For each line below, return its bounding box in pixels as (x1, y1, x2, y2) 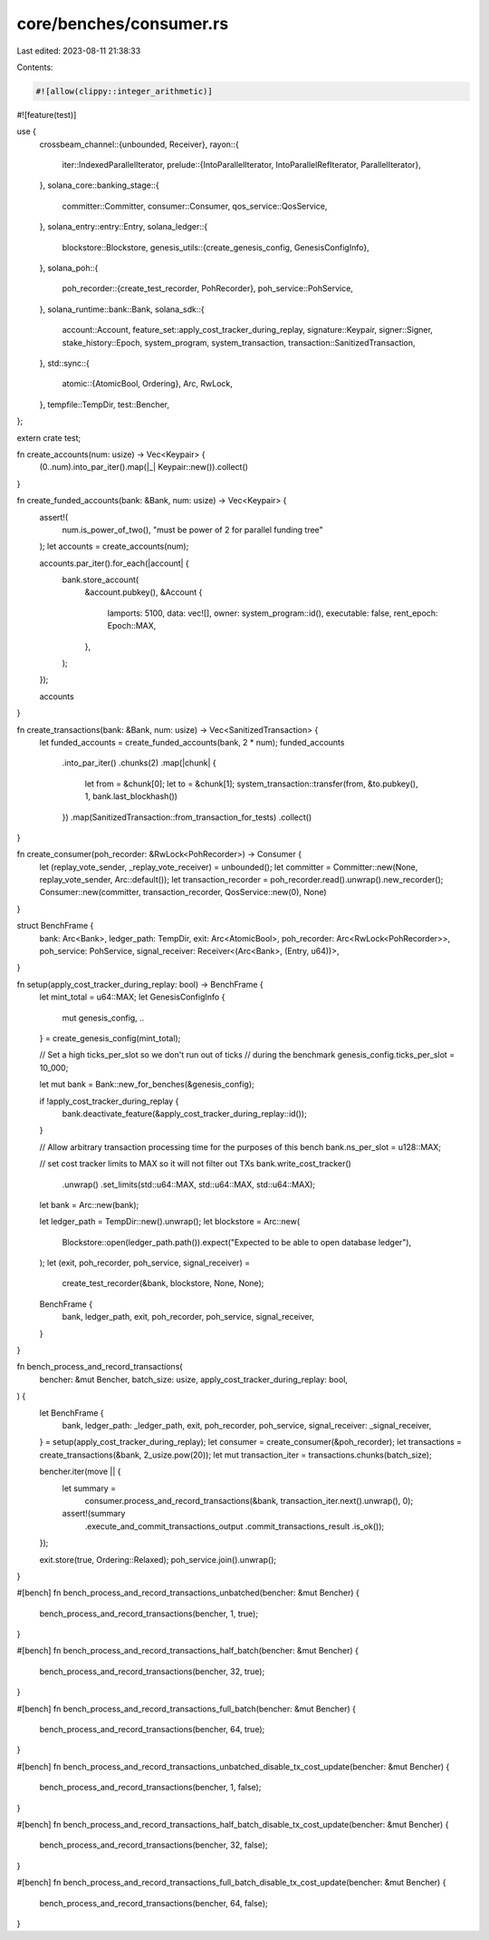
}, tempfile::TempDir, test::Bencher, (39, 399, 170, 410)
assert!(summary (62, 1508, 126, 1519)
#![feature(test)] (16, 109, 77, 120)
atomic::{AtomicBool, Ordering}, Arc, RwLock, (62, 378, 233, 389)
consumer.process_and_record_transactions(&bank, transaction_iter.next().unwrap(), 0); (84, 1495, 414, 1506)
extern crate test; (16, 432, 81, 444)
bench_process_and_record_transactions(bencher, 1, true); (39, 1608, 258, 1619)
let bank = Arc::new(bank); (39, 1199, 139, 1210)
